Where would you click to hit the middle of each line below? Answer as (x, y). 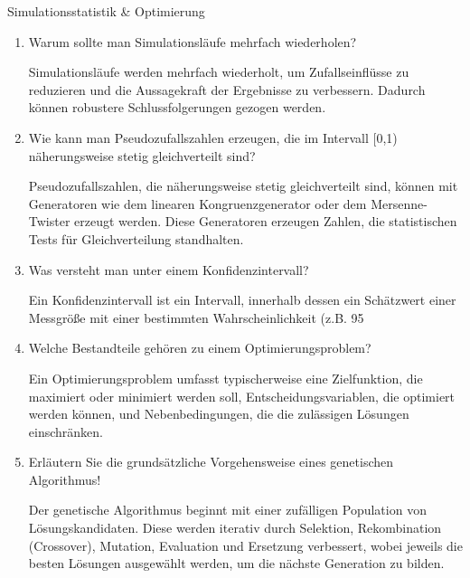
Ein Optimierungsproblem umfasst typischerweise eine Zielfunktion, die (226, 378)
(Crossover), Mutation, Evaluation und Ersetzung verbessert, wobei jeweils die (245, 545)
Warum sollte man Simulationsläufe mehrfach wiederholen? (193, 41)
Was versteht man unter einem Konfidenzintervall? (169, 269)
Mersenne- (399, 203)
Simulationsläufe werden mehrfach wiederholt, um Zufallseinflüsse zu (219, 72)
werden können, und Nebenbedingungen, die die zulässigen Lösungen (219, 414)
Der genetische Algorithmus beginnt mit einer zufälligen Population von (227, 510)
